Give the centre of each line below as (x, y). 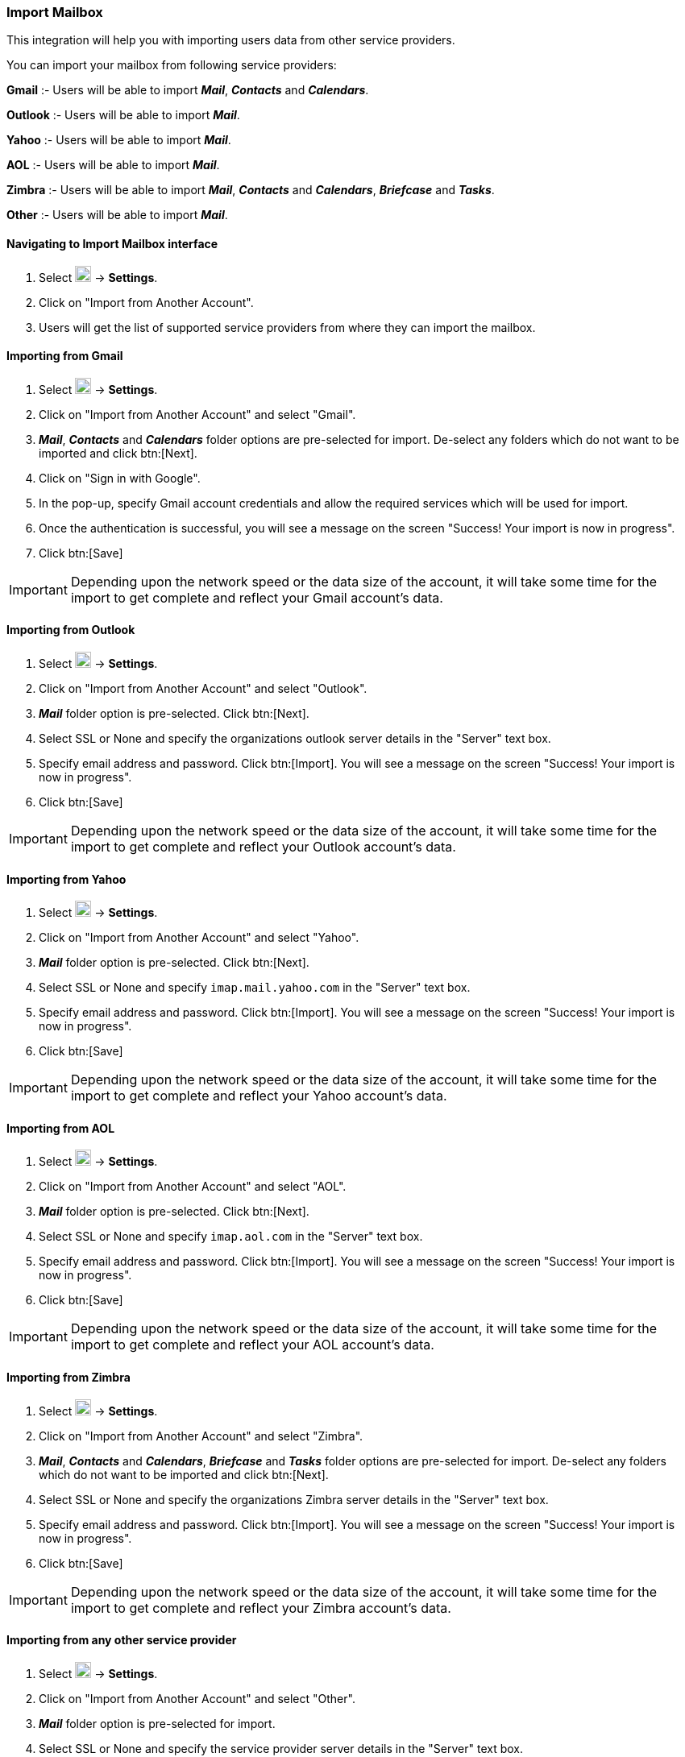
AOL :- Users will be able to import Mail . (113, 165)
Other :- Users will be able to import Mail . (117, 215)
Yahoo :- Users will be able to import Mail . (119, 140)
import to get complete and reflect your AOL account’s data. (252, 1345)
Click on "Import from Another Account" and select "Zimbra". (201, 1436)
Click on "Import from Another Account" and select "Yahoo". (199, 938)
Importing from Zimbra (68, 1378)
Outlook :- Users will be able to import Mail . (123, 115)
